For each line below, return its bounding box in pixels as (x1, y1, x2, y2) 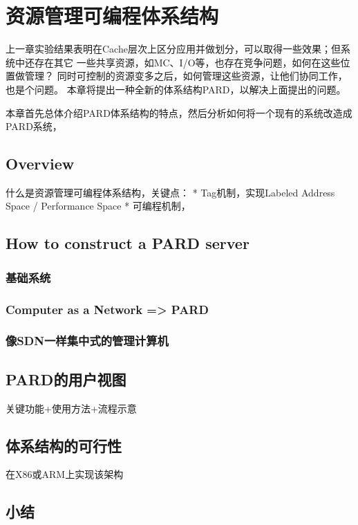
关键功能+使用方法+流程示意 (6, 400, 137, 415)
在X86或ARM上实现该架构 (6, 467, 124, 481)
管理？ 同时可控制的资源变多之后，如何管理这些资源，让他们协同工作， (24, 68, 348, 83)
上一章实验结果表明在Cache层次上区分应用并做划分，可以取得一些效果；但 (6, 42, 341, 56)
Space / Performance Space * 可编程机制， (6, 199, 191, 213)
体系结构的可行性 (6, 434, 122, 456)
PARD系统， (6, 119, 62, 133)
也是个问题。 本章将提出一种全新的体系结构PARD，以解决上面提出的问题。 (6, 82, 346, 96)
